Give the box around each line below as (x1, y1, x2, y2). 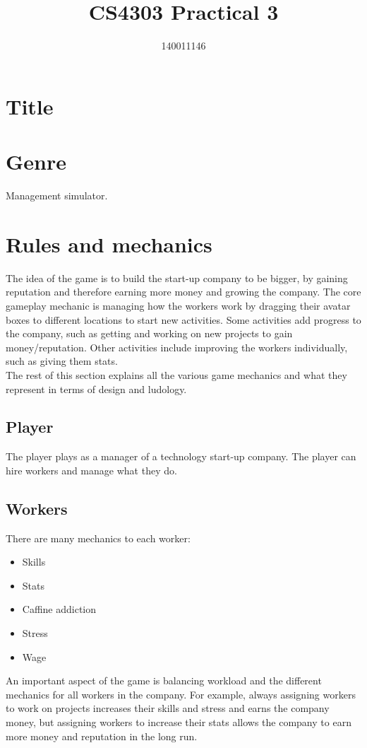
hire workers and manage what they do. (6, 462, 177, 477)
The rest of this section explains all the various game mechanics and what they (6, 367, 347, 382)
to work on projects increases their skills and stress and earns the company (6, 701, 330, 715)
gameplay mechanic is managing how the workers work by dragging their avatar (6, 298, 351, 312)
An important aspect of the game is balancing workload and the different (6, 673, 322, 688)
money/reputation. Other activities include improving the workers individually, (6, 339, 348, 354)
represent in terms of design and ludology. (6, 381, 187, 396)
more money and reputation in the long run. (6, 728, 198, 743)
